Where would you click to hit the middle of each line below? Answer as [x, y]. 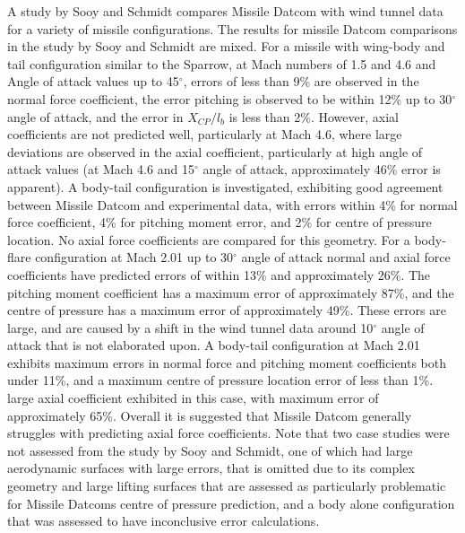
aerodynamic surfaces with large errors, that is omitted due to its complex [211, 468]
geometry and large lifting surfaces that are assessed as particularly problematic [227, 486]
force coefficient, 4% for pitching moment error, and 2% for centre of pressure [220, 222]
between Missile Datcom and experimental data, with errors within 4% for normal [232, 204]
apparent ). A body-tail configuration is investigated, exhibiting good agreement [225, 186]
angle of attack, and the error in [95, 116]
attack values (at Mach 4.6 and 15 [101, 169]
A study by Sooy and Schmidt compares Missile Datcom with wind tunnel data [225, 11]
